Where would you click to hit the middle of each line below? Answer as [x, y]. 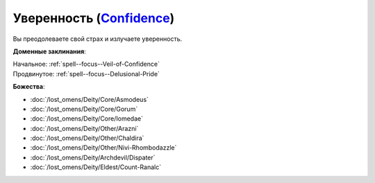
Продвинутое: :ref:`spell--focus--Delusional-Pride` [86, 73]
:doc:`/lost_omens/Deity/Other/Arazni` [84, 128]
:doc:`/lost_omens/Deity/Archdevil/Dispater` [93, 157]
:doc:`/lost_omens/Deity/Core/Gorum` [84, 109]
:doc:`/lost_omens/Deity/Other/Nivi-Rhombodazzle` [103, 148]
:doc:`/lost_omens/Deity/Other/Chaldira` [87, 138]
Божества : [29, 87]
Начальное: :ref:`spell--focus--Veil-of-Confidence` [86, 64]
